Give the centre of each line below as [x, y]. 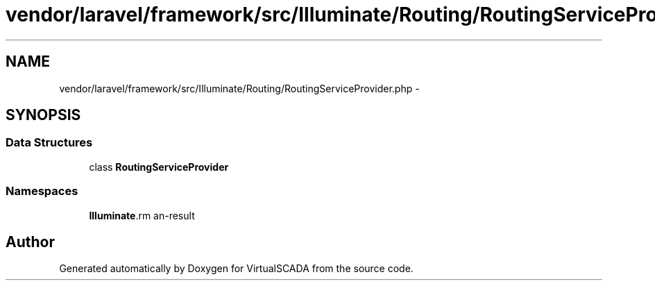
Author [30, 242]
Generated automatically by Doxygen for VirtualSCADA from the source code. [236, 269]
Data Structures [49, 143]
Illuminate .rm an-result [142, 215]
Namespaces [42, 191]
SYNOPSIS [43, 115]
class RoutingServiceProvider [159, 167]
